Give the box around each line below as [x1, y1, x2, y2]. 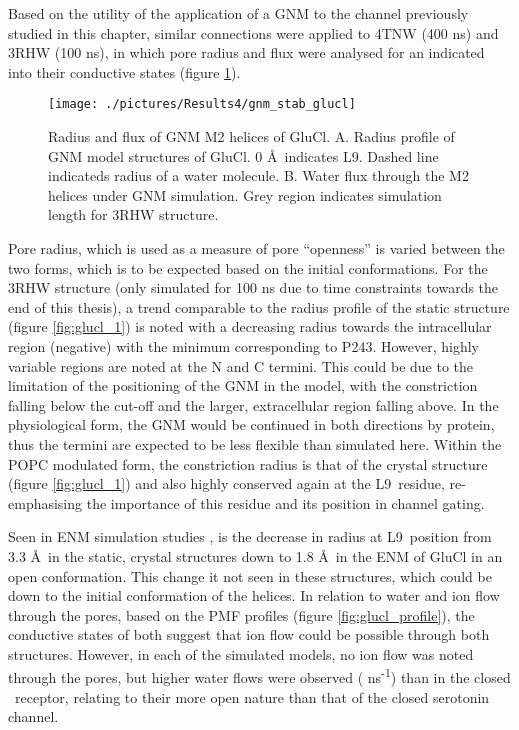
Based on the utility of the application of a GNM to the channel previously [8, 3, 469, 23]
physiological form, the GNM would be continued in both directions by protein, [8, 414, 495, 435]
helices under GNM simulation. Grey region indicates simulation [48, 184, 442, 205]
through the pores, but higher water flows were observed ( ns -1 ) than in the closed [8, 664, 511, 688]
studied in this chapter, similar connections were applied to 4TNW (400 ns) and [8, 22, 499, 43]
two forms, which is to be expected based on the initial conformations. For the [8, 257, 488, 278]
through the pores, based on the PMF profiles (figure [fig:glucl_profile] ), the [8, 604, 475, 625]
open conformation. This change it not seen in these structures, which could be [8, 565, 492, 586]
